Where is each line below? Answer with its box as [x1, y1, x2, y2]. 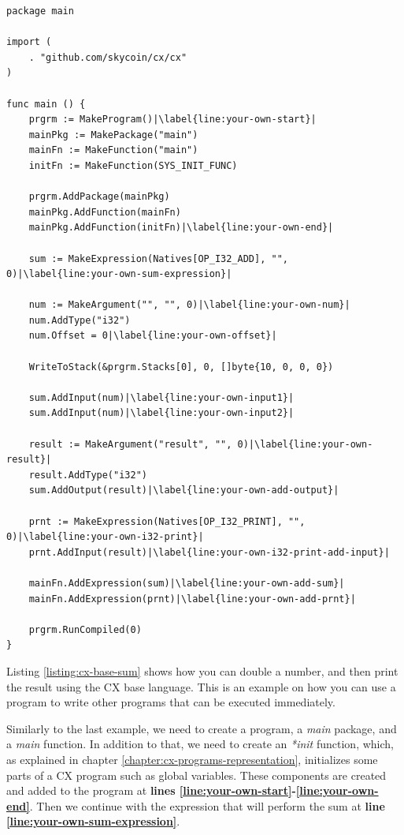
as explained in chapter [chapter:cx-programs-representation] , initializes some [6, 751, 378, 767]
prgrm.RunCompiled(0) [28, 623, 142, 635]
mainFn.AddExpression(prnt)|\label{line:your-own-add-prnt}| [28, 593, 356, 605]
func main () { [6, 98, 86, 110]
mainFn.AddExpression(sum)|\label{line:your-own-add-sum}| [28, 577, 345, 589]
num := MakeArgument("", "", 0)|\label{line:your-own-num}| [28, 299, 350, 311]
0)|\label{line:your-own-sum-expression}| [6, 268, 232, 280]
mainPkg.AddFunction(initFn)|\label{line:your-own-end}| [28, 222, 334, 234]
